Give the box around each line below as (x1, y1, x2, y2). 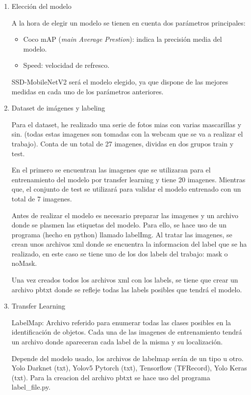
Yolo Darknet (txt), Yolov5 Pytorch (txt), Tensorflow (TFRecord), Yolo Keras (11, 363, 247, 373)
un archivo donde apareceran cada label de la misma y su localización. (11, 337, 223, 347)
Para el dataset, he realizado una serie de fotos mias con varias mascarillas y (11, 119, 242, 129)
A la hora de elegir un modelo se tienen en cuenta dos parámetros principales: (11, 17, 246, 28)
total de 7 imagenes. (11, 193, 72, 203)
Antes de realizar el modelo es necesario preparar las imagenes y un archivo (11, 210, 239, 220)
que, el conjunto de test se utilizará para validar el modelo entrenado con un (11, 184, 241, 194)
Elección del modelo (11, 1, 72, 11)
